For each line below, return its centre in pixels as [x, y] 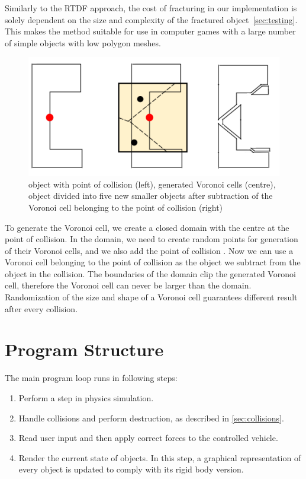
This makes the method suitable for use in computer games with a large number [150, 31]
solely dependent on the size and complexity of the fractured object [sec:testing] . [151, 19]
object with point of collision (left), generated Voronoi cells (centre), [152, 184]
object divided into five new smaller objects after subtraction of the [151, 196]
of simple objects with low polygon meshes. [83, 42]
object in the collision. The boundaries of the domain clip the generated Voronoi [150, 273]
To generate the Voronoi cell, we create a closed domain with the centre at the [147, 227]
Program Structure [84, 349]
